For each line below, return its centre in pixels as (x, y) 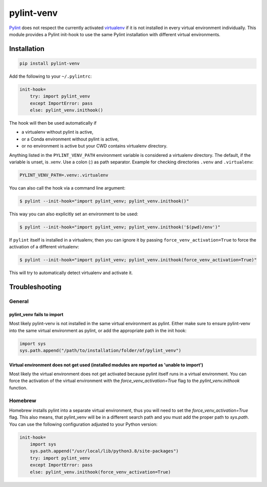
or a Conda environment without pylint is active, (70, 139)
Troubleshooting (35, 287)
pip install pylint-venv (50, 63)
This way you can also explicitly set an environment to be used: (74, 214)
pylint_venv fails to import (36, 314)
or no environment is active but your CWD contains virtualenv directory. (94, 146)
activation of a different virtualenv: (44, 247)
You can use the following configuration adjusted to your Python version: (83, 424)
